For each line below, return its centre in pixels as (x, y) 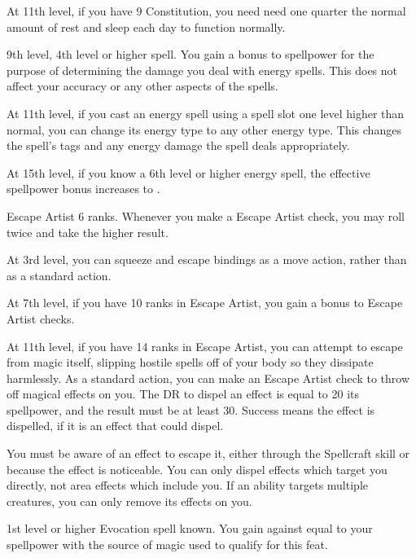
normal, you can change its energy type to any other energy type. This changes (204, 129)
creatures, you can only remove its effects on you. (129, 501)
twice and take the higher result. (88, 232)
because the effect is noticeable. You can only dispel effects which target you (197, 469)
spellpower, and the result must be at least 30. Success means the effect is (191, 409)
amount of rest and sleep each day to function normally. (146, 26)
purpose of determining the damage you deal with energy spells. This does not (202, 70)
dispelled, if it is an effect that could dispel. (115, 426)
